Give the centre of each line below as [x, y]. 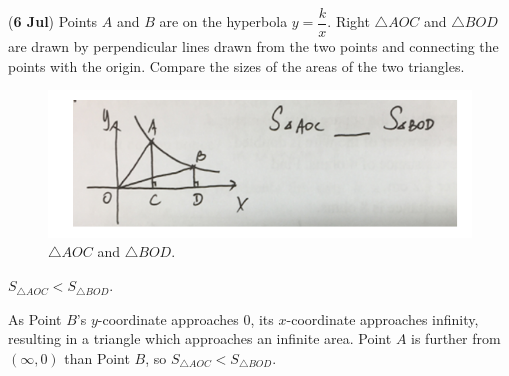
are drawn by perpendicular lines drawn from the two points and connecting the [253, 46]
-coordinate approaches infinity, [382, 318]
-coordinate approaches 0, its [185, 318]
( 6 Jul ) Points [53, 21]
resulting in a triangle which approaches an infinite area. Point [200, 338]
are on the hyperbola [223, 21]
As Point [35, 318]
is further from [456, 338]
